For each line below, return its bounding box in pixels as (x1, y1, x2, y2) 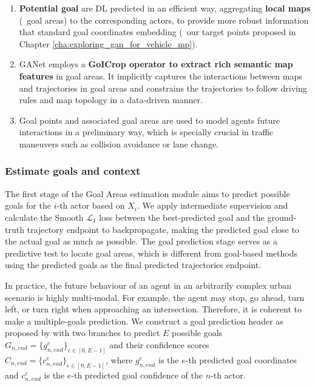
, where (106, 353, 133, 366)
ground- (267, 210, 296, 223)
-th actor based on (56, 199, 125, 212)
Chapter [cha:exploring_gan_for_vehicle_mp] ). (19, 37, 198, 50)
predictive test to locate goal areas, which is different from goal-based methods (5, 246, 297, 259)
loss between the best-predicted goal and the (99, 210, 265, 223)
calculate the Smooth (5, 210, 84, 223)
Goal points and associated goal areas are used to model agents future (19, 113, 280, 126)
